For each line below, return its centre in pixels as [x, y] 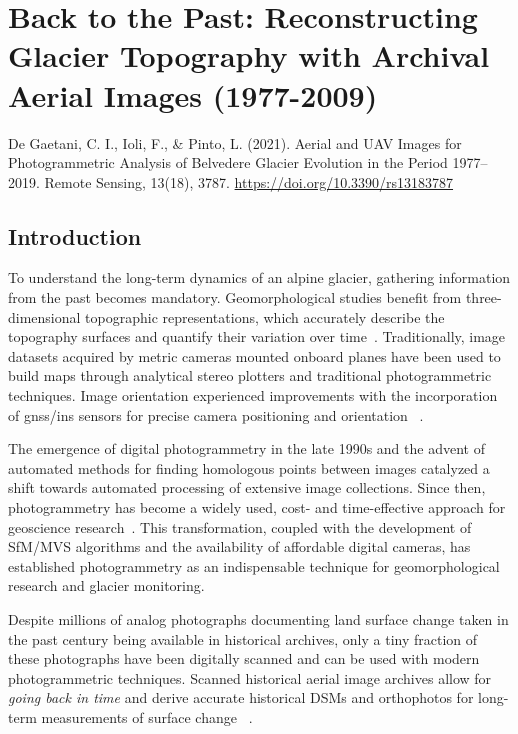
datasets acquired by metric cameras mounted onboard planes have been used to [254, 355]
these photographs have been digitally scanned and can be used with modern [244, 658]
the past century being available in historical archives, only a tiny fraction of [243, 638]
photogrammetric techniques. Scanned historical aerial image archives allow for [250, 677]
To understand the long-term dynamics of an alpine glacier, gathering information [259, 277]
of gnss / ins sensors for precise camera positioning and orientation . [216, 414]
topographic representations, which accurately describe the [265, 316]
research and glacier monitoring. [106, 585]
